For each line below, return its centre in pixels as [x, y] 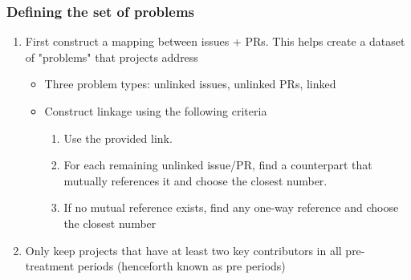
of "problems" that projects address [112, 57]
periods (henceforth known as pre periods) [181, 266]
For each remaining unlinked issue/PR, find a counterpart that [218, 165]
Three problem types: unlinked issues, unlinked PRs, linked [190, 84]
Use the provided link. [118, 138]
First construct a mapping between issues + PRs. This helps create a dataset [215, 41]
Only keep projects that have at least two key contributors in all [183, 250]
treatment [50, 266]
